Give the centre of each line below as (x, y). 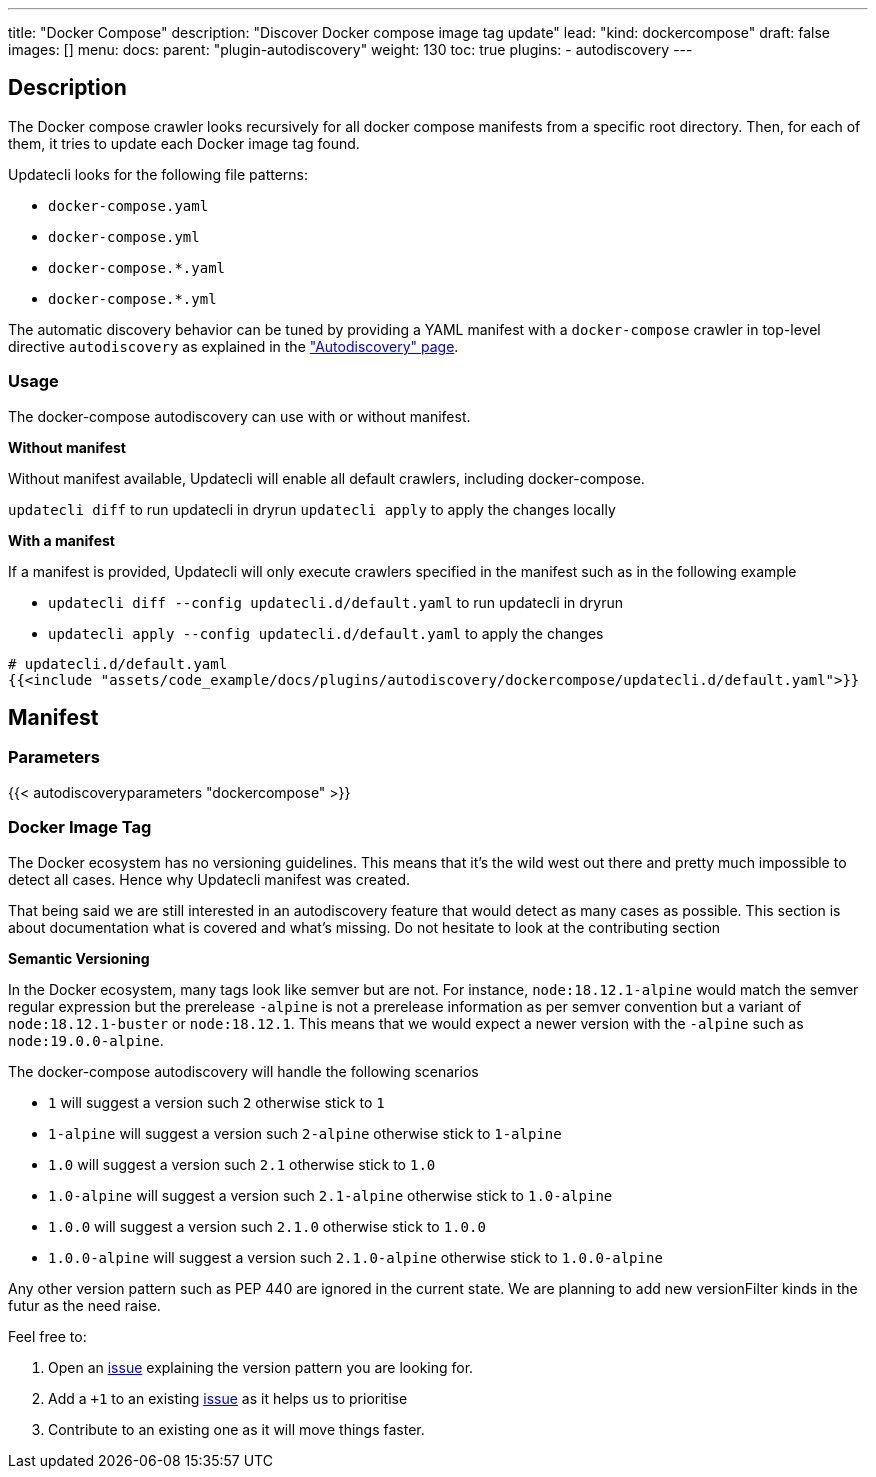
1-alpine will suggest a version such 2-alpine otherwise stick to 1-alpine (305, 1133)
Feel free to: (47, 1336)
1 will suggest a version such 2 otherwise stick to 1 (216, 1102)
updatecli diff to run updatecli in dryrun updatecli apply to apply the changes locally (312, 509)
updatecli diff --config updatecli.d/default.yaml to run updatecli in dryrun (336, 602)
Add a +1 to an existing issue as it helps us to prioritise (228, 1398)
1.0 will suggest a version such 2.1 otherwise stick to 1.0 (242, 1164)
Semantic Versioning (79, 958)
